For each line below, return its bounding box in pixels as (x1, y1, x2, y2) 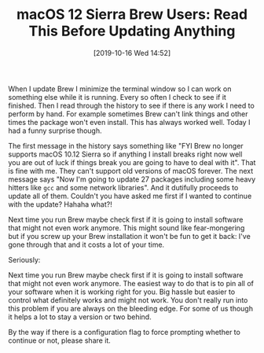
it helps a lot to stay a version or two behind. (8, 312, 152, 322)
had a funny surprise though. (8, 126, 102, 135)
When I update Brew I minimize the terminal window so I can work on (8, 84, 232, 94)
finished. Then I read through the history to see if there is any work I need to (8, 101, 255, 110)
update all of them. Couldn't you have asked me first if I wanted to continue (8, 191, 252, 200)
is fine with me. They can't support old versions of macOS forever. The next (8, 166, 254, 175)
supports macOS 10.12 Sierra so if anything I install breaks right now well (8, 149, 243, 159)
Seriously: (8, 255, 41, 264)
